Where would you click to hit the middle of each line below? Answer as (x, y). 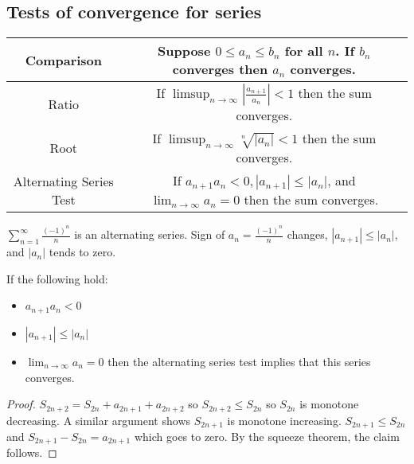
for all (304, 51)
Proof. (21, 404)
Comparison (64, 60)
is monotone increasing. (284, 420)
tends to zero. (82, 252)
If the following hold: (57, 278)
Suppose (184, 51)
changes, (307, 234)
